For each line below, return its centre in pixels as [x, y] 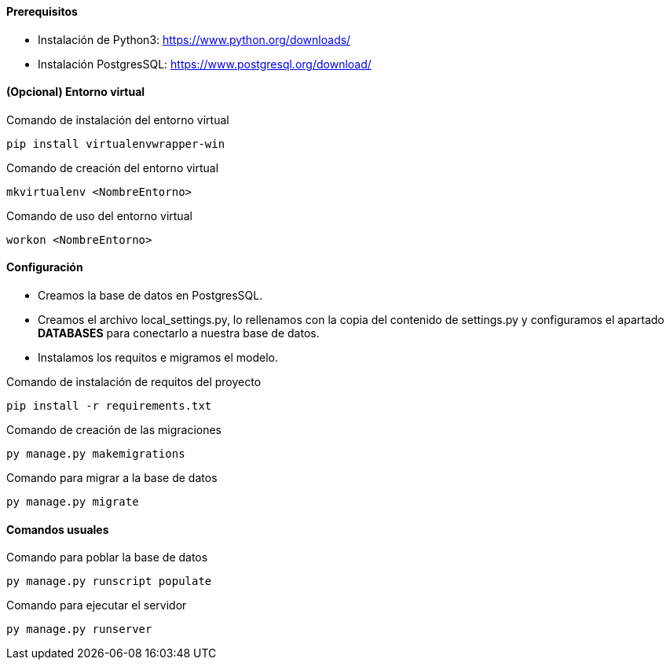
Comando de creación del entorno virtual [113, 167]
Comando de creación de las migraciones [114, 430]
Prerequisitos [42, 11]
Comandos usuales [58, 529]
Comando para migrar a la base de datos [112, 478]
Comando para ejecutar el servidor [97, 605]
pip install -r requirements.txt [109, 406]
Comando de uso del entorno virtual [99, 215]
